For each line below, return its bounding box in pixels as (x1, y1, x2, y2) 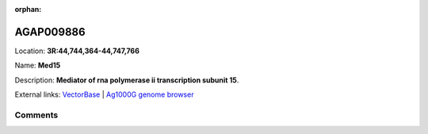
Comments (14, 109, 59, 121)
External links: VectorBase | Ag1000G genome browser (14, 90, 194, 99)
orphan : (14, 5, 42, 13)
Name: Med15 (14, 60, 61, 71)
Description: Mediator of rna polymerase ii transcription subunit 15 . (14, 75, 239, 85)
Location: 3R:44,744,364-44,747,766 (14, 46, 140, 56)
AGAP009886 (14, 25, 86, 39)
